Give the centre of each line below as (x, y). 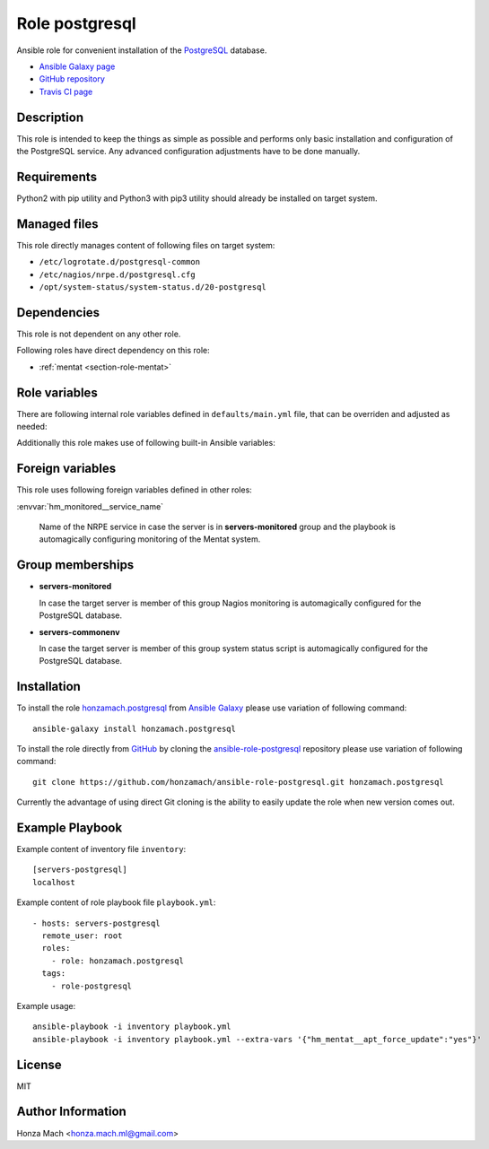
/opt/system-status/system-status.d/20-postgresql (153, 287)
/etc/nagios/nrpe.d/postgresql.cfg (118, 274)
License (39, 1064)
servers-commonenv (79, 631)
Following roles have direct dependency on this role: (113, 351)
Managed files (57, 224)
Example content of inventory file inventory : (101, 849)
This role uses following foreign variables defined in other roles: (135, 490)
